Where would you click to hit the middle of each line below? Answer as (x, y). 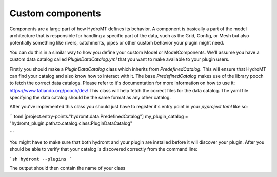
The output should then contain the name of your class (67, 168)
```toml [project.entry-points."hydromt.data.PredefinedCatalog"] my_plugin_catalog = (99, 116)
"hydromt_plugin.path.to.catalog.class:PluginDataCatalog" (71, 123)
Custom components (55, 13)
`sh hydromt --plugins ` (41, 159)
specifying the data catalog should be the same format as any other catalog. (90, 98)
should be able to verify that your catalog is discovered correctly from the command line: (103, 149)
